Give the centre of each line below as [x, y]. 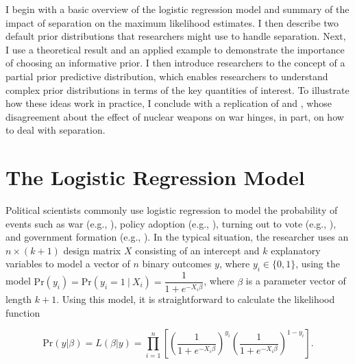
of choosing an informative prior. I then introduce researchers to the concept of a [175, 63]
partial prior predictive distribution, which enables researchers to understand [167, 76]
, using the [318, 264]
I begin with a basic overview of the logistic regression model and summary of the [177, 9]
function [23, 312]
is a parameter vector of [296, 281]
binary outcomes [177, 264]
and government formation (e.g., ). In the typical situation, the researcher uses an [177, 237]
